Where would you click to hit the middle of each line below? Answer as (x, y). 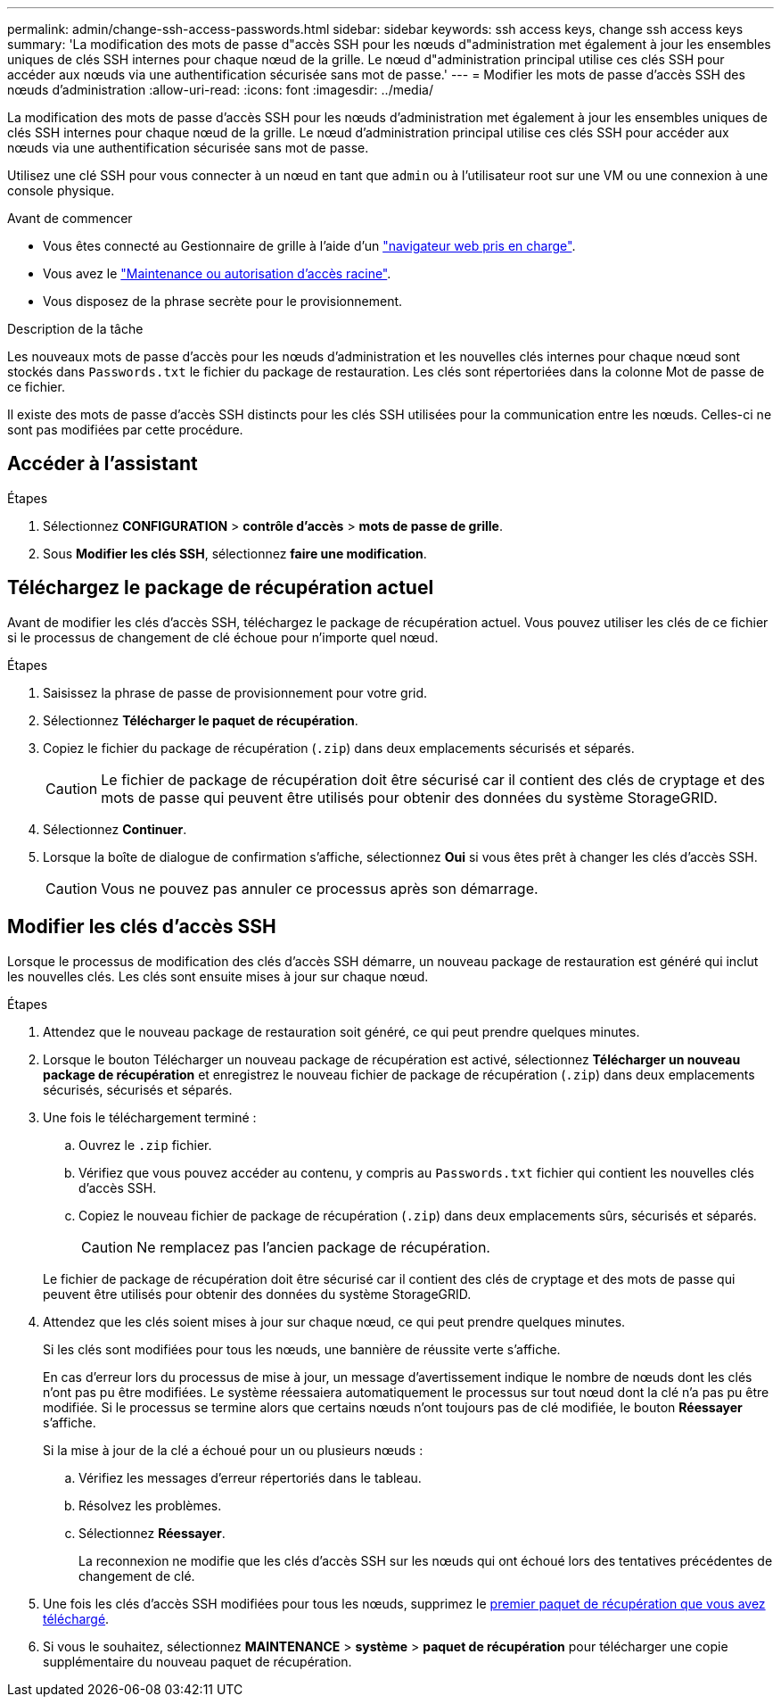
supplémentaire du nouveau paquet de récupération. (197, 1661)
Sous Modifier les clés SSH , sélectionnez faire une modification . (235, 553)
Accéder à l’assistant (103, 464)
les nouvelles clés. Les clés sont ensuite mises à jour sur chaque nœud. (218, 976)
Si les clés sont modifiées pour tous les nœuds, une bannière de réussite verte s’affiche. (302, 1349)
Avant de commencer (70, 218)
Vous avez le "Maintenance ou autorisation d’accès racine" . (217, 273)
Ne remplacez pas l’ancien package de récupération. (313, 1247)
